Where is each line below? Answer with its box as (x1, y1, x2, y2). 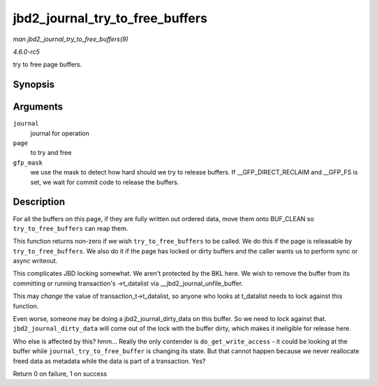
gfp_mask (13, 158, 43, 167)
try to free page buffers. (13, 60, 82, 69)
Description (13, 196, 66, 208)
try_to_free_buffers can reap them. (13, 224, 128, 232)
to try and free (30, 149, 72, 157)
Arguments (13, 101, 64, 113)
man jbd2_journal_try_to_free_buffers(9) (13, 35, 128, 43)
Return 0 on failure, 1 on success (13, 369, 108, 378)
